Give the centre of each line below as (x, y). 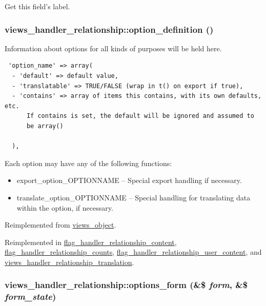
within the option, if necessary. (65, 207)
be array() (45, 126)
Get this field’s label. (37, 6)
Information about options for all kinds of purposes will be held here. (113, 48)
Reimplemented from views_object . (60, 225)
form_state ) (30, 297)
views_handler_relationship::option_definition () (109, 29)
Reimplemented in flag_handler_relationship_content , (91, 242)
